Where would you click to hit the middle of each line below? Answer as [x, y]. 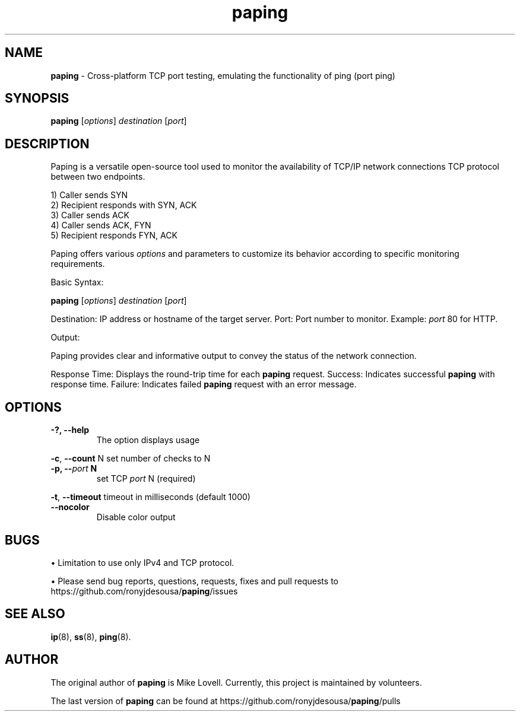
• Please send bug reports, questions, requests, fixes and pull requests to [194, 581]
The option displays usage [148, 440]
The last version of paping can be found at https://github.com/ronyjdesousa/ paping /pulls [226, 701]
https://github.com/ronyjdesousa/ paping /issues [144, 591]
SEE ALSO [35, 614]
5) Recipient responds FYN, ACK [114, 236]
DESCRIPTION [47, 144]
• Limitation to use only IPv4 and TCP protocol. [142, 562]
